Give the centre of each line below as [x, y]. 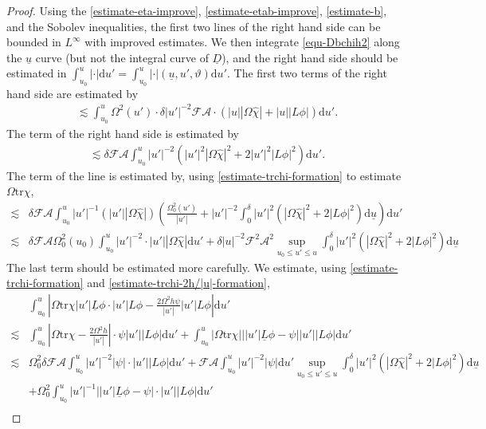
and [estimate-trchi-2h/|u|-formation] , [178, 283]
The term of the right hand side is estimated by [123, 133]
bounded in [34, 42]
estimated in [37, 73]
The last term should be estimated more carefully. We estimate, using [176, 267]
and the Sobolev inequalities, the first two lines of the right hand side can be [194, 26]
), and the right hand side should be [310, 57]
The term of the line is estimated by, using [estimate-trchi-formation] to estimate [204, 175]
